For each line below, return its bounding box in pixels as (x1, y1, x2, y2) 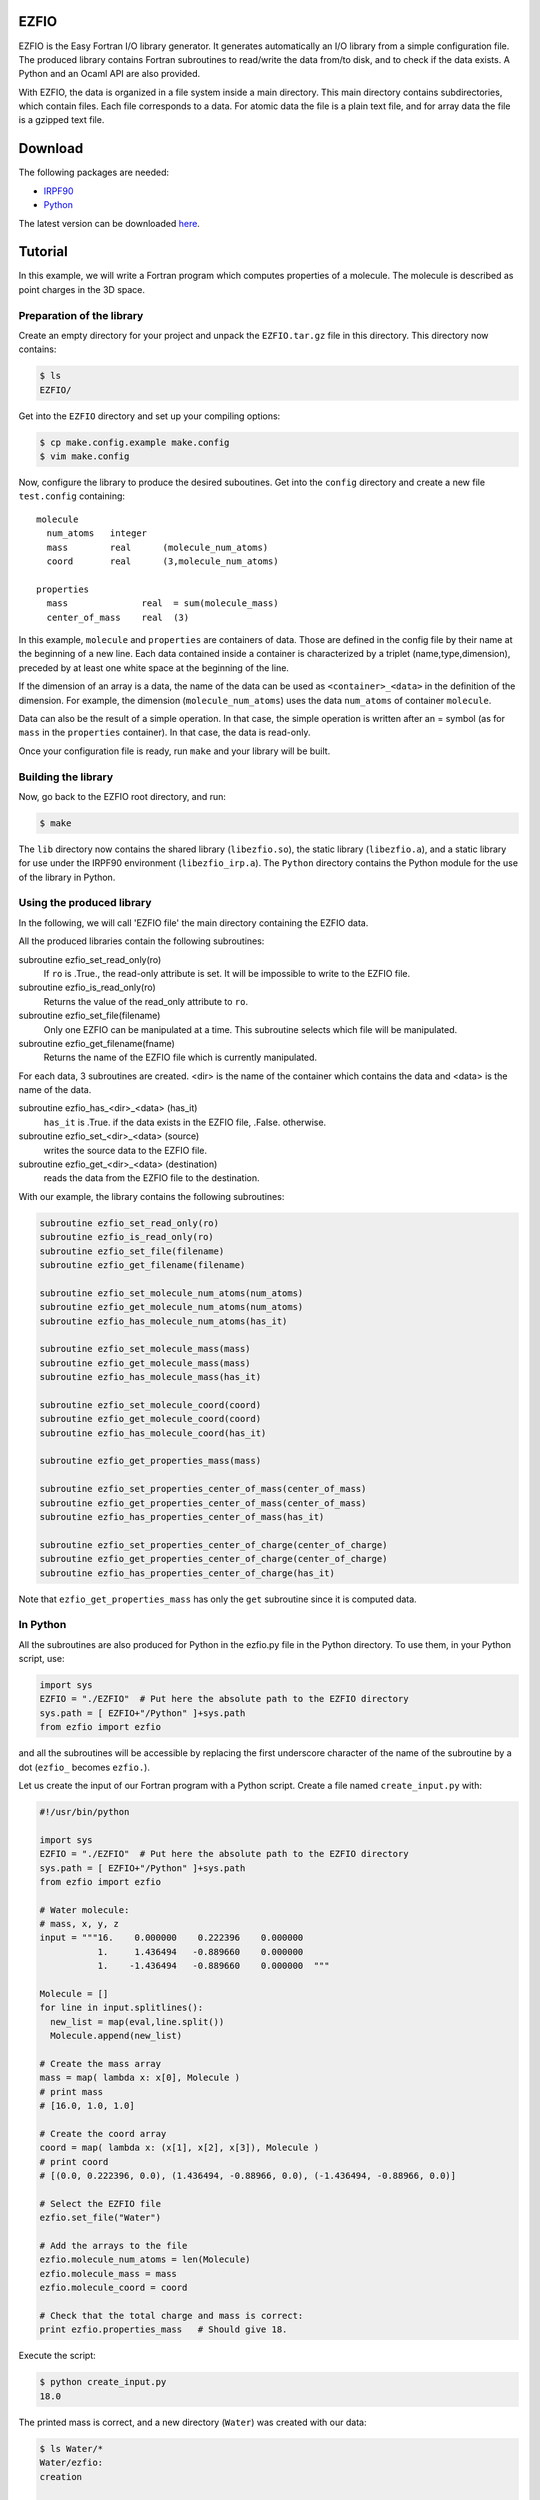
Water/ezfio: (39, 2457, 104, 2469)
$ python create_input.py (39, 2376, 167, 2388)
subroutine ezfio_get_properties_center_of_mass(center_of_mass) (39, 1497, 367, 1509)
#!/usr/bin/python (39, 1806, 130, 1817)
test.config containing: (18, 490, 125, 502)
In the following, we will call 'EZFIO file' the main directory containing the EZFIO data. (18, 916, 369, 929)
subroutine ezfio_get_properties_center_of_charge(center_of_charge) (39, 1553, 388, 1565)
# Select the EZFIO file (39, 2198, 162, 2209)
